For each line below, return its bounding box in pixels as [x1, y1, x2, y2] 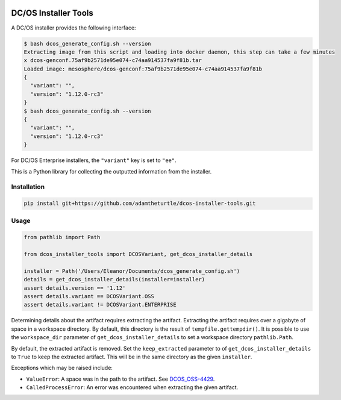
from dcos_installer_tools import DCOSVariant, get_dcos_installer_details [23, 251, 253, 258]
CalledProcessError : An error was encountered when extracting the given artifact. [26, 384, 239, 391]
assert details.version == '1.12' [23, 284, 126, 292]
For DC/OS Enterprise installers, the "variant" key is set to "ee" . [11, 157, 177, 164]
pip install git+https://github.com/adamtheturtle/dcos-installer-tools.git [23, 200, 256, 207]
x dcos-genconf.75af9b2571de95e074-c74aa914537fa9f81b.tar [23, 57, 202, 64]
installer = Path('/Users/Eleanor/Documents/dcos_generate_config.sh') [23, 267, 240, 274]
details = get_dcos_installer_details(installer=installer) [23, 276, 205, 283]
